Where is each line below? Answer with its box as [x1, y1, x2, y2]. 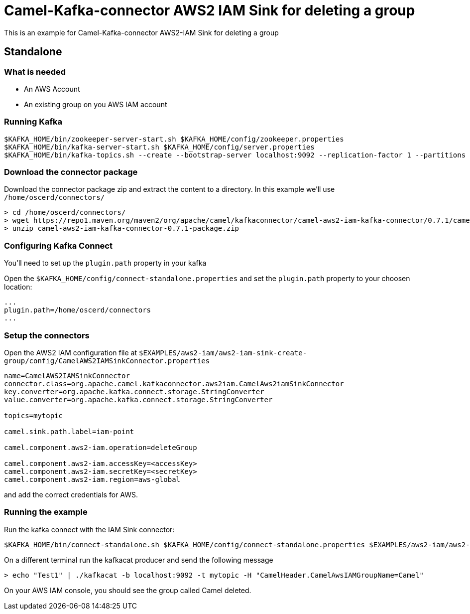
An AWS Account [24, 84, 80, 93]
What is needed [4, 66, 66, 77]
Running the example [4, 507, 88, 517]
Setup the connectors [4, 330, 90, 340]
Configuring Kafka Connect [4, 240, 113, 251]
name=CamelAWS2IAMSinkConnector [4, 371, 130, 380]
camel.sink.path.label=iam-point [4, 427, 134, 436]
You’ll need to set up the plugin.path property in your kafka [4, 259, 207, 268]
